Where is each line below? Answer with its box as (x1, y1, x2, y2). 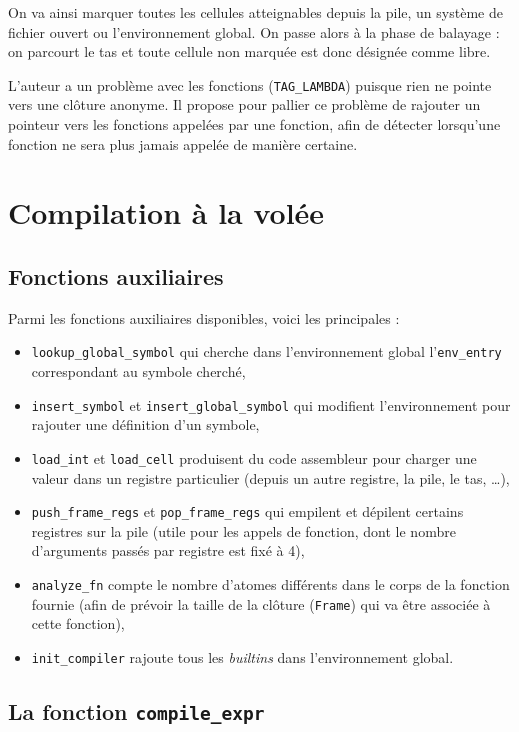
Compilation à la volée (8, 192, 325, 233)
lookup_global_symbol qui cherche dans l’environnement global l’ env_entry (31, 341, 502, 362)
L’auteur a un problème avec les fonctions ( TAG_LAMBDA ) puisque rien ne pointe (8, 74, 492, 95)
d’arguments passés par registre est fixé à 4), (31, 540, 305, 561)
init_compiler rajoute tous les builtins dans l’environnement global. (31, 646, 454, 667)
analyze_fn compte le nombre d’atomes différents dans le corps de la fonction (31, 573, 510, 594)
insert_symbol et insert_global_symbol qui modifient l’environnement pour (31, 394, 511, 415)
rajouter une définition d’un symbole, (31, 414, 260, 435)
